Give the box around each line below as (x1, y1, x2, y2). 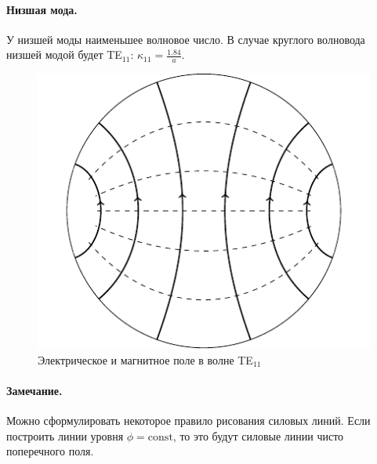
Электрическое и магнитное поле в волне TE (38, 351, 253, 368)
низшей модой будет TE (6, 46, 122, 63)
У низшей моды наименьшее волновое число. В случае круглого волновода (6, 31, 365, 47)
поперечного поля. (6, 443, 94, 459)
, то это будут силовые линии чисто (172, 427, 344, 444)
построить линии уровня (6, 427, 124, 444)
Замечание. (6, 382, 63, 399)
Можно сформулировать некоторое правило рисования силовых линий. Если (6, 412, 371, 429)
